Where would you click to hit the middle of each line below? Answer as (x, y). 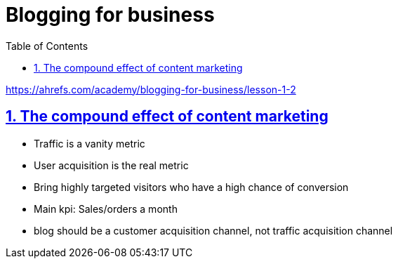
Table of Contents (47, 46)
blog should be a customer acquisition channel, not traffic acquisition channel (213, 230)
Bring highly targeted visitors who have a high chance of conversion (191, 187)
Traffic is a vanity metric (89, 143)
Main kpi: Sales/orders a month (106, 209)
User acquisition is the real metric (111, 165)
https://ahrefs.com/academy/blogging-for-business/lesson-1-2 (151, 89)
